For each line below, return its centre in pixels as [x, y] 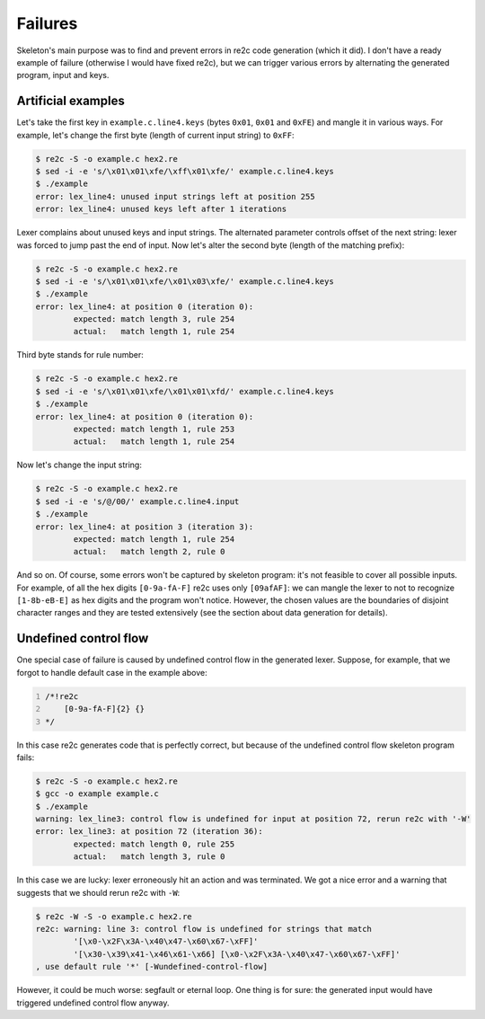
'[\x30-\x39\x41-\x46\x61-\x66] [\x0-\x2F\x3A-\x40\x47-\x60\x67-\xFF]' [237, 954]
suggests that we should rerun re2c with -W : [98, 892]
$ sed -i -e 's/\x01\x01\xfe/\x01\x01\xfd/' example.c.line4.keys [185, 391]
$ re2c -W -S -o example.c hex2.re [114, 916]
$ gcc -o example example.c [97, 794]
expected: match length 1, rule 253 [154, 430]
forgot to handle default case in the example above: [112, 672]
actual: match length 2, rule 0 [149, 552]
